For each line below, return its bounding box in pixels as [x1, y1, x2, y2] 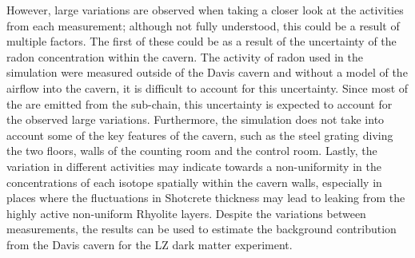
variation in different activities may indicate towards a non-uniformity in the [6, 157, 381, 174]
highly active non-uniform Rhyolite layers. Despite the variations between [6, 204, 366, 221]
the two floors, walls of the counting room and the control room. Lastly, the [6, 142, 377, 159]
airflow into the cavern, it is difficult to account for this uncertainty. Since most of [6, 79, 409, 96]
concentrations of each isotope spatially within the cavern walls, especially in [6, 173, 382, 190]
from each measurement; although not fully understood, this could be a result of [6, 17, 400, 34]
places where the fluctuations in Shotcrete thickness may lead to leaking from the [6, 189, 405, 206]
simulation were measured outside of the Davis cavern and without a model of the [6, 64, 408, 81]
